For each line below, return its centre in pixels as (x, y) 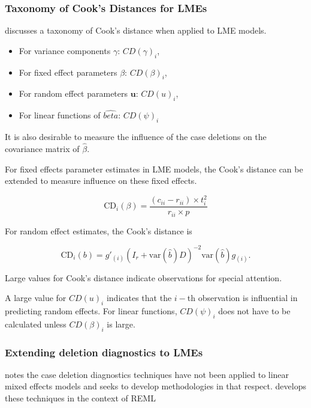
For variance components (65, 50)
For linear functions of (60, 115)
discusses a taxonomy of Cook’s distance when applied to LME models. (136, 30)
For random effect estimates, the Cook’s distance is (99, 230)
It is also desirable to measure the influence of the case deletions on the (136, 137)
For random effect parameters (73, 93)
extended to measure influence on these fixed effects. (101, 181)
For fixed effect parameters (68, 72)
